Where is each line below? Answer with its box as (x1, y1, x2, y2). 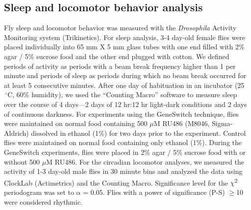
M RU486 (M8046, (153, 118, 210, 128)
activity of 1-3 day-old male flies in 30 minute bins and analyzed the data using (4, 166, 243, 176)
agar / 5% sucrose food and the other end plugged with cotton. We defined (4, 51, 229, 61)
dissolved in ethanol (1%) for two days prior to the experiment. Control (31, 127, 246, 138)
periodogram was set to (4, 187, 74, 197)
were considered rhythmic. (4, 196, 83, 207)
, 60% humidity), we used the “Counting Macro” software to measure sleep (12, 89, 237, 100)
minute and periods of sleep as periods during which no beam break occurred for (4, 70, 247, 81)
